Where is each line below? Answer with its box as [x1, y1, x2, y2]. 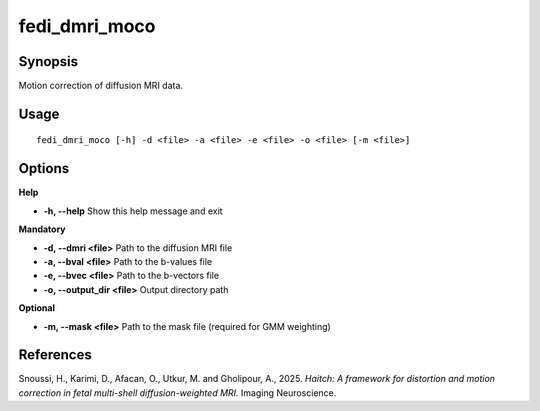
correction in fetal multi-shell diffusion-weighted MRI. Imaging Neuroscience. [18, 386, 337, 399]
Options [18, 160, 70, 177]
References [18, 346, 92, 364]
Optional [18, 302, 55, 314]
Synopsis [18, 53, 79, 70]
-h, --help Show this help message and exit [43, 205, 224, 217]
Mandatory [18, 223, 66, 235]
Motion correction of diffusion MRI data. [18, 80, 184, 92]
